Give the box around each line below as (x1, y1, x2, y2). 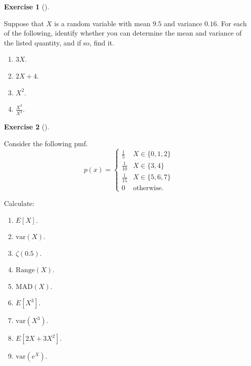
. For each (216, 18, 247, 28)
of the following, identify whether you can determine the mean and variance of (4, 28, 242, 38)
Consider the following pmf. (4, 138, 88, 148)
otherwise (133, 184, 162, 192)
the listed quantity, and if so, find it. (4, 37, 114, 47)
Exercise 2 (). (4, 122, 50, 132)
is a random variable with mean (54, 18, 151, 28)
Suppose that (4, 18, 44, 28)
